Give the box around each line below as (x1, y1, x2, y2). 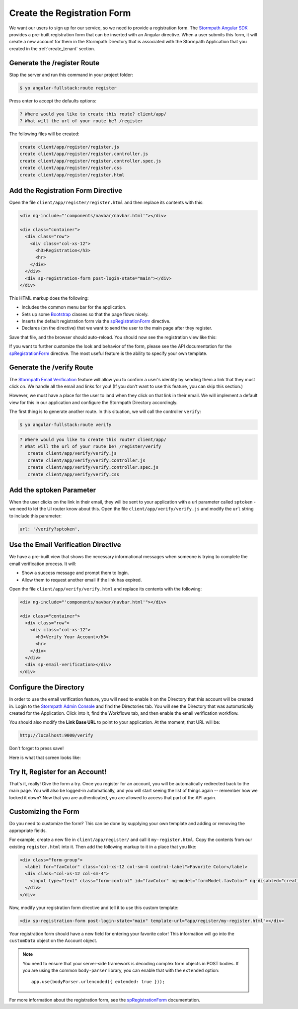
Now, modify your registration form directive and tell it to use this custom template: (9, 905, 179, 911)
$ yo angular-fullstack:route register (19, 85, 117, 90)
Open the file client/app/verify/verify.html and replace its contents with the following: (9, 586, 202, 591)
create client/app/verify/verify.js (27, 450, 117, 456)
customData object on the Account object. (9, 937, 98, 943)
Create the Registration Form (9, 7, 131, 18)
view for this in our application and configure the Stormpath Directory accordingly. (9, 399, 178, 405)
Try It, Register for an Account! (9, 767, 107, 776)
